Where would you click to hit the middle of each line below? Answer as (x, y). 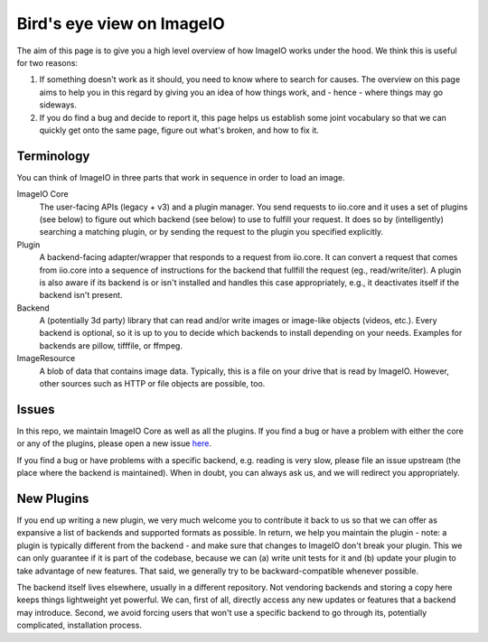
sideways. (58, 105)
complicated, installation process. (79, 625)
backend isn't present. (81, 295)
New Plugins (53, 498)
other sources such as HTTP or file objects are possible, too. (152, 384)
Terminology (53, 156)
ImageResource (46, 358)
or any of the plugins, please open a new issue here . (114, 443)
